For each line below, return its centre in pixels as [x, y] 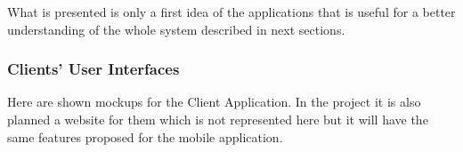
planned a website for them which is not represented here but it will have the [218, 119]
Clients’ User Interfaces [93, 69]
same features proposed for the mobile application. [145, 136]
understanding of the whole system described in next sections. [176, 29]
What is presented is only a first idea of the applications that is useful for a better [231, 12]
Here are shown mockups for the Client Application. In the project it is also [214, 102]
